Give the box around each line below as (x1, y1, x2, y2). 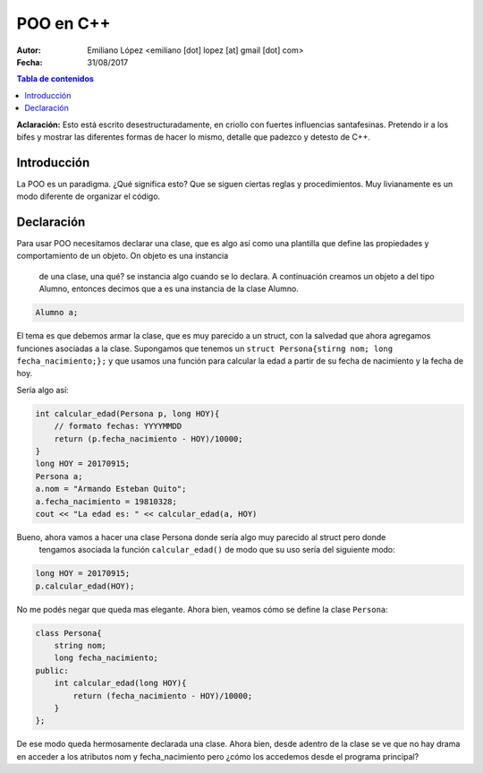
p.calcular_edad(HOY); (35, 580, 135, 591)
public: (35, 666, 69, 675)
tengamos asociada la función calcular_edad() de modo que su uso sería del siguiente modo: (38, 545, 395, 555)
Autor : (16, 45, 42, 56)
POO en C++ (16, 13, 111, 33)
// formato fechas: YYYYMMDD (54, 421, 182, 432)
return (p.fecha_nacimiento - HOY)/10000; (54, 434, 243, 443)
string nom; (54, 640, 107, 651)
